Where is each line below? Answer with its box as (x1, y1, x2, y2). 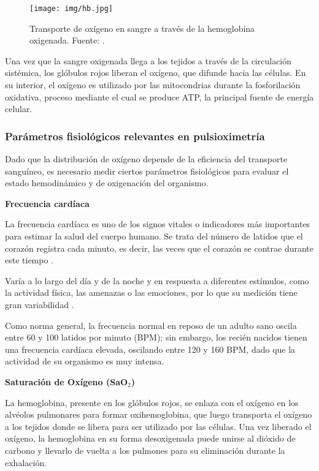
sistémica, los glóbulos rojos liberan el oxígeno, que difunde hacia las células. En (5, 66, 306, 79)
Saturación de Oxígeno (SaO (5, 375, 128, 388)
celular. (5, 102, 33, 115)
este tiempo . (5, 254, 54, 266)
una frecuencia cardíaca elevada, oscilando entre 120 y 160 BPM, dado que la (5, 342, 296, 355)
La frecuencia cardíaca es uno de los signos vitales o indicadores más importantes (5, 217, 310, 230)
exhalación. (5, 456, 47, 469)
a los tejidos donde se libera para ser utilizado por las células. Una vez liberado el (5, 420, 312, 432)
